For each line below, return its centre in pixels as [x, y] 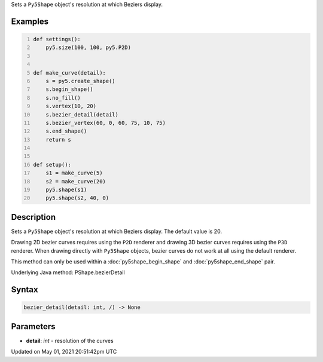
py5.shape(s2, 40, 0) [77, 198]
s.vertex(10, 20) [71, 106]
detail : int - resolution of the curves [70, 340]
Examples [30, 21]
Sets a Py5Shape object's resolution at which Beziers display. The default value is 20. [117, 231]
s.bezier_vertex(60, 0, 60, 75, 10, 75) [106, 123]
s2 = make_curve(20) [76, 181]
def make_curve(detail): [69, 73]
